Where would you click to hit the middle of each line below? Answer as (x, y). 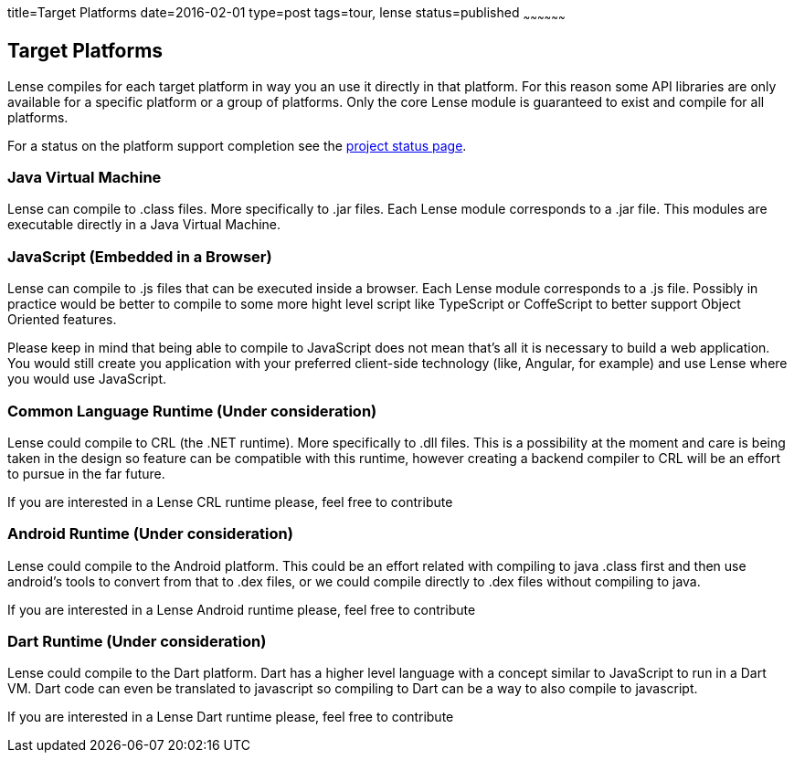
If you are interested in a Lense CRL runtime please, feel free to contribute (230, 501)
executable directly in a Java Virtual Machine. (144, 225)
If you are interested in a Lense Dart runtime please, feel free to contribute (231, 717)
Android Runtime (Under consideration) (150, 534)
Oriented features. (62, 320)
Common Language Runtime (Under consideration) (192, 411)
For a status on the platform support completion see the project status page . (237, 145)
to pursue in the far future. (86, 473)
